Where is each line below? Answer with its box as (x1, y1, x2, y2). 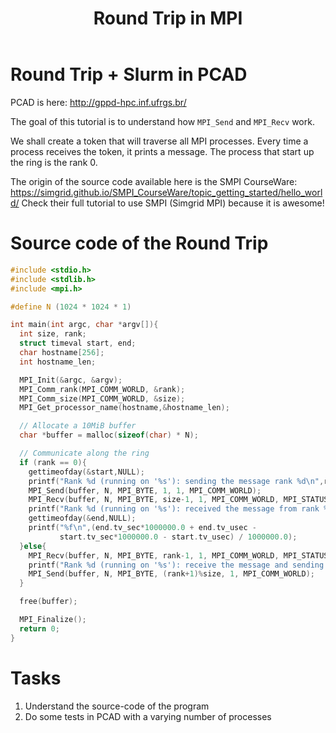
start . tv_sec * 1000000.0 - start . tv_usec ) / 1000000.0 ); (59, 532, 298, 542)
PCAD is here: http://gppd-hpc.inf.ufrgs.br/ (10, 96, 187, 108)
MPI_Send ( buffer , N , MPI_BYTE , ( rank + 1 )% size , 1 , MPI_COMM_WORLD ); (28, 569, 316, 579)
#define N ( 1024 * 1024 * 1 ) (10, 302, 132, 312)
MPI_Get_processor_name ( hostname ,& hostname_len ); (19, 403, 230, 413)
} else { (19, 541, 47, 551)
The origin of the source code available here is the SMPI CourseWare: (10, 175, 298, 187)
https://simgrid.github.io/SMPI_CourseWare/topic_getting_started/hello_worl (10, 186, 323, 198)
